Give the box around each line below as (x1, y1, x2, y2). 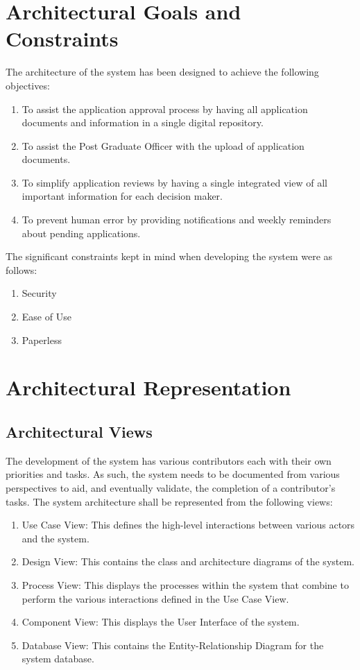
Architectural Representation (6, 373, 291, 402)
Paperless (22, 332, 62, 347)
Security (22, 286, 57, 300)
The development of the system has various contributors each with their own (6, 453, 332, 467)
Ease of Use (22, 309, 71, 324)
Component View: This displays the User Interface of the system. (22, 615, 300, 629)
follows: (6, 262, 37, 277)
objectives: (6, 78, 50, 92)
